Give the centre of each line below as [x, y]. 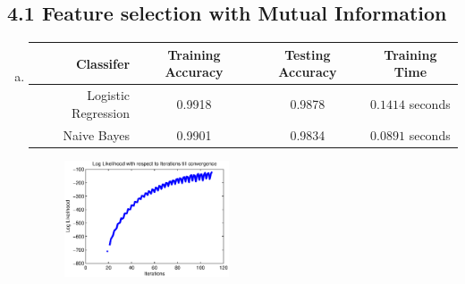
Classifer [103, 63]
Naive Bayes [97, 134]
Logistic [109, 95]
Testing [308, 54]
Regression [101, 112]
